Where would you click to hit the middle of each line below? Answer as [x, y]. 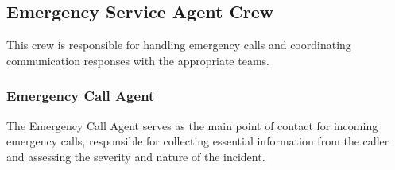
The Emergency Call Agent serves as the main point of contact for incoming [192, 125]
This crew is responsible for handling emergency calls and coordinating [179, 45]
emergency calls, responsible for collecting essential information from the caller [198, 141]
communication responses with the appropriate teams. [138, 60]
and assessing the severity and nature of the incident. [136, 156]
